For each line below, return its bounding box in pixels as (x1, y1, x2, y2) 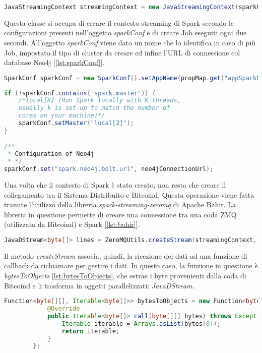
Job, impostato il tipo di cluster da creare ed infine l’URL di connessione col (4, 47, 240, 57)
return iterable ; (61, 327, 120, 335)
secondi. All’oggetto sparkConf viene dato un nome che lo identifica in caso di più (4, 37, 256, 48)
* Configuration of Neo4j (8, 150, 94, 158)
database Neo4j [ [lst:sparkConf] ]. (4, 57, 105, 68)
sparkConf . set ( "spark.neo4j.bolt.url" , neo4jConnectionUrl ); (4, 165, 214, 173)
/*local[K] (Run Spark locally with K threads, (18, 97, 181, 104)
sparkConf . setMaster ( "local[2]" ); (18, 120, 134, 127)
